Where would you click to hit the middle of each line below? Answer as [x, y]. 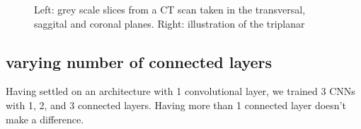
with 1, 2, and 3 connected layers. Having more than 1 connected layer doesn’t [176, 105]
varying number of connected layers [139, 61]
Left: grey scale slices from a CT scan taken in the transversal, [170, 9]
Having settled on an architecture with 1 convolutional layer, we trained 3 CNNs [180, 91]
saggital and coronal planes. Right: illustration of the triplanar [170, 23]
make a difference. [45, 119]
